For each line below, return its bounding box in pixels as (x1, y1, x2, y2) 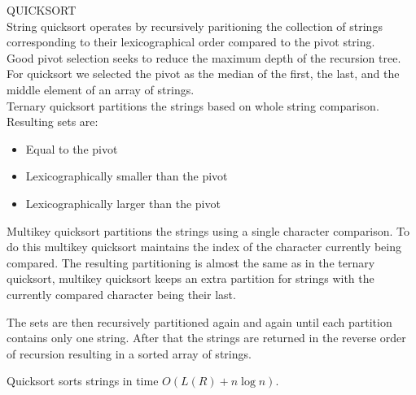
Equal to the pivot (25, 140, 118, 157)
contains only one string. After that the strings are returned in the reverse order (7, 329, 406, 346)
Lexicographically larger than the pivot (25, 194, 221, 211)
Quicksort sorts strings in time (7, 372, 159, 389)
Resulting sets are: (7, 113, 99, 130)
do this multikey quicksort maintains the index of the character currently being (7, 238, 402, 255)
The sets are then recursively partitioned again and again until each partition (7, 313, 392, 330)
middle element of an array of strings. (7, 80, 195, 98)
